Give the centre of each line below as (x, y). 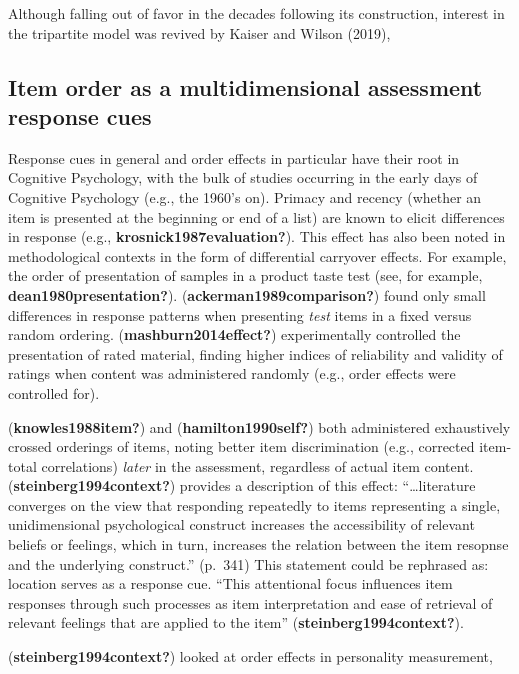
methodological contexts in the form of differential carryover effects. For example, (257, 255)
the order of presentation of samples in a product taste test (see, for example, (245, 275)
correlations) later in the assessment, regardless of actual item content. (257, 465)
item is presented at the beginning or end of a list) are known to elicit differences (256, 216)
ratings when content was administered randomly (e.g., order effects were (232, 373)
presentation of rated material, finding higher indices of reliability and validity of (255, 353)
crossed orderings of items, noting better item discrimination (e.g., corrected (241, 446)
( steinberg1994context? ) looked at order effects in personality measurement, (250, 656)
